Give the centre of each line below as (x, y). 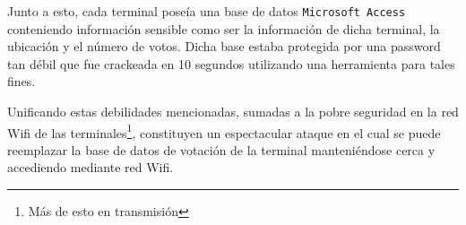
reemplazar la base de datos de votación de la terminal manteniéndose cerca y (221, 149)
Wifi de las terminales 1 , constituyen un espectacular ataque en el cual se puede (224, 131)
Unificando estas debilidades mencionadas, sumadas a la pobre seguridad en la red (233, 112)
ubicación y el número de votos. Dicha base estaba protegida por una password (224, 46)
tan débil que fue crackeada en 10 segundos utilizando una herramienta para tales (231, 63)
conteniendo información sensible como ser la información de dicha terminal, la (224, 28)
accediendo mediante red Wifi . (91, 167)
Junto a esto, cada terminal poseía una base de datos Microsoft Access (207, 11)
